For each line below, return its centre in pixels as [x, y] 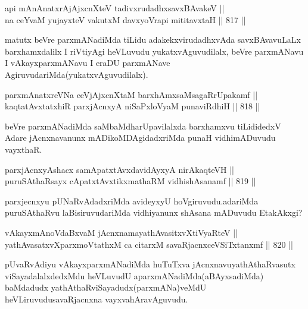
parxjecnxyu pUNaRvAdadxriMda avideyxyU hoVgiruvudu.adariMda [132, 201]
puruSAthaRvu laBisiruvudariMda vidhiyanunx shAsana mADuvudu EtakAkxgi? [154, 212]
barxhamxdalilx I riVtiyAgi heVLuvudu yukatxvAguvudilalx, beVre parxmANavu [154, 51]
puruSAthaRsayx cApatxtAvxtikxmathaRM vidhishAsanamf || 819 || [130, 181]
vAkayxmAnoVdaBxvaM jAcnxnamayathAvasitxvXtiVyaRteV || [121, 232]
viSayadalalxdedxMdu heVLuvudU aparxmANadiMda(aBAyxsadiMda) [134, 275]
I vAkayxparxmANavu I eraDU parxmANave [88, 63]
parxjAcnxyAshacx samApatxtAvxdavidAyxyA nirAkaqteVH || [119, 169]
